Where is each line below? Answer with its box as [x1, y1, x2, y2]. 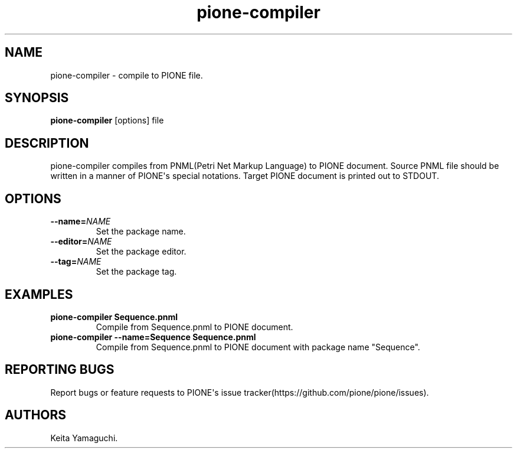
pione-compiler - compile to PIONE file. [50, 70, 203, 80]
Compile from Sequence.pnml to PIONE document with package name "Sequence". [96, 341, 420, 352]
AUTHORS [5, 408, 67, 423]
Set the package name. [96, 226, 186, 237]
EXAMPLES [5, 286, 73, 302]
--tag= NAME [50, 256, 102, 267]
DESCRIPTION [5, 135, 89, 151]
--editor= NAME [50, 236, 112, 247]
